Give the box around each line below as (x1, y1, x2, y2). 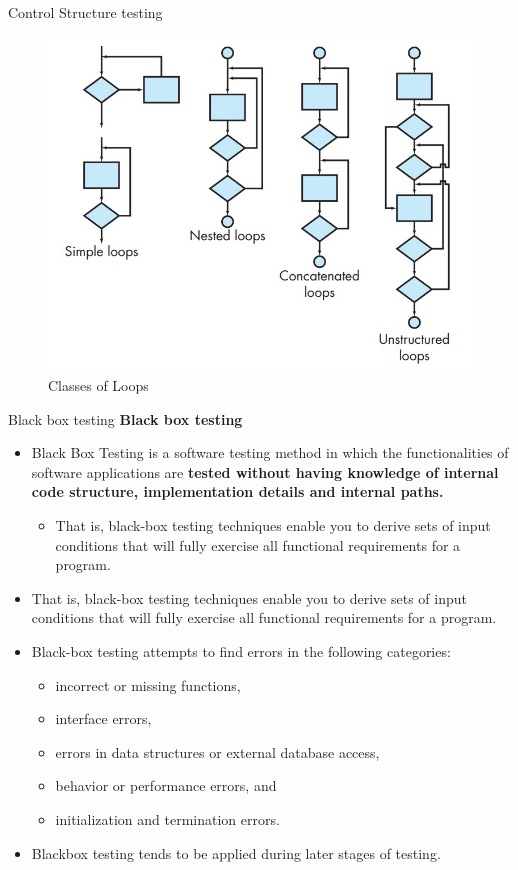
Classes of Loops (48, 375, 149, 396)
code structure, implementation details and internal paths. (31, 481, 444, 502)
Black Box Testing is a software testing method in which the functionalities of (31, 442, 509, 463)
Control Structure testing (8, 2, 163, 22)
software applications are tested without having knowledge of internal (31, 461, 499, 482)
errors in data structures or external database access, (55, 741, 380, 762)
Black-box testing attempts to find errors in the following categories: (31, 641, 451, 661)
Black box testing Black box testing (8, 408, 243, 429)
